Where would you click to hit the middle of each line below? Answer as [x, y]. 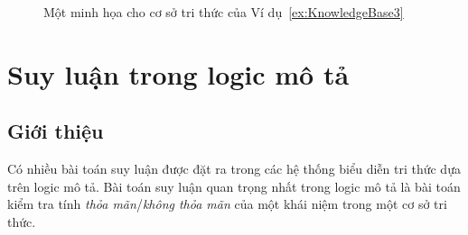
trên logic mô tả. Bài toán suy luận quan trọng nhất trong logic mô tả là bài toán [234, 186]
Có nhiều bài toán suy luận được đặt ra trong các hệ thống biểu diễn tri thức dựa [234, 169]
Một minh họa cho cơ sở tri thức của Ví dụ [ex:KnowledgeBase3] [224, 12]
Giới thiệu [56, 131]
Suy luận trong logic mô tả [178, 73]
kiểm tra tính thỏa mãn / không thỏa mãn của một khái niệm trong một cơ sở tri [227, 204]
